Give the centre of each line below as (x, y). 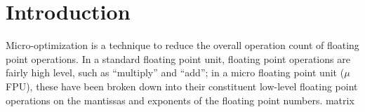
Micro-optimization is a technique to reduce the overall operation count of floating (182, 45)
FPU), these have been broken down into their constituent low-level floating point (182, 86)
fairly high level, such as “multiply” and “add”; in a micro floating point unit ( (175, 72)
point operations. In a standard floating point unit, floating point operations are (178, 58)
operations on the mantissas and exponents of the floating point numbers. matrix (180, 100)
